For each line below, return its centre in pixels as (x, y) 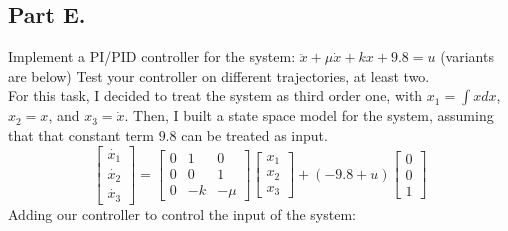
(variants (467, 56)
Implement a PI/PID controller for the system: (152, 56)
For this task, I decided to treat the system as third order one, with (215, 95)
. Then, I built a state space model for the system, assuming (309, 115)
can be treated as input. (254, 134)
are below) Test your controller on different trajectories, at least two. (219, 75)
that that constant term (81, 134)
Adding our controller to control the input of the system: (182, 213)
